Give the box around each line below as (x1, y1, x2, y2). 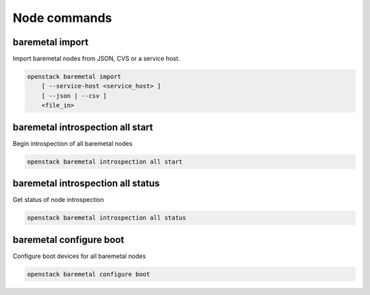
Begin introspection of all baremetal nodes (12, 139, 133, 147)
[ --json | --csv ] (41, 92, 108, 99)
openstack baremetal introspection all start (27, 157, 183, 166)
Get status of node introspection (12, 196, 104, 204)
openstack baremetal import (27, 73, 121, 81)
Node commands (12, 10, 112, 25)
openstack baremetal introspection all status (27, 214, 186, 222)
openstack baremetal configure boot (27, 270, 151, 278)
